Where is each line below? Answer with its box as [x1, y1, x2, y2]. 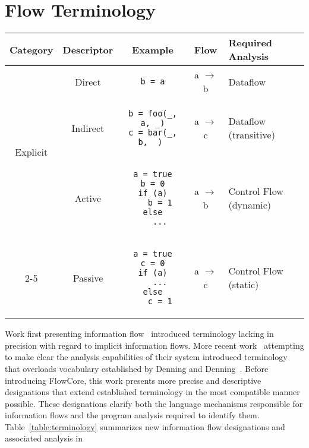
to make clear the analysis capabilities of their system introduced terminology [5, 351, 288, 363]
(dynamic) [228, 198, 272, 212]
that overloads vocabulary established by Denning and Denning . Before [5, 362, 269, 374]
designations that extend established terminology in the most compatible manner [5, 386, 300, 398]
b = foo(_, [128, 109, 177, 119]
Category [10, 42, 53, 56]
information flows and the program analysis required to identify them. [5, 409, 260, 421]
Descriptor [62, 42, 113, 56]
